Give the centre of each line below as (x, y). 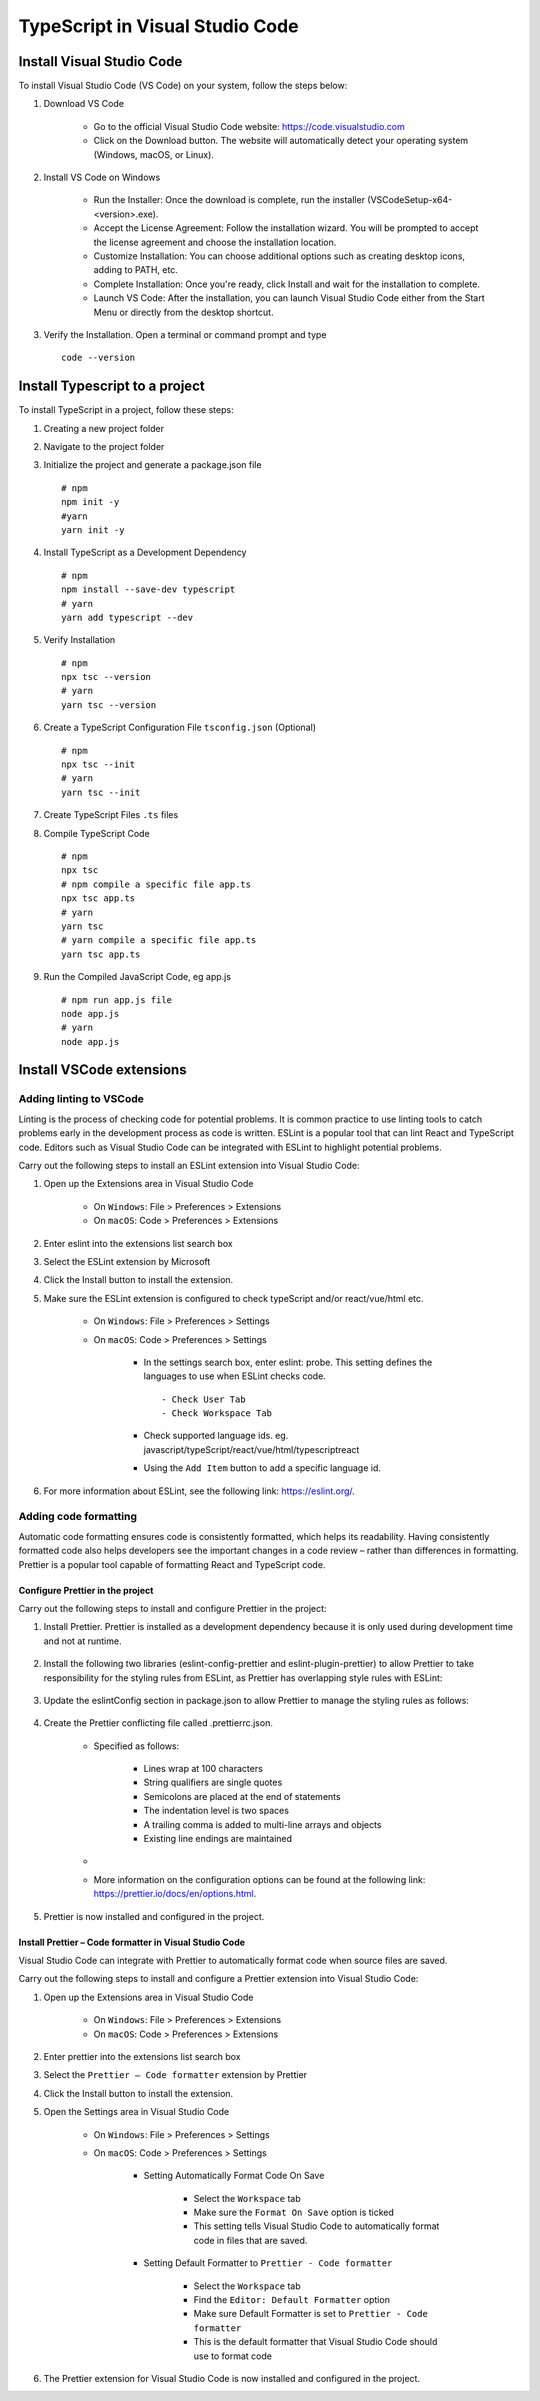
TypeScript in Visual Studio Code (158, 26)
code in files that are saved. (250, 2240)
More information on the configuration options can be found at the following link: (259, 1879)
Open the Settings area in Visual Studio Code (136, 2112)
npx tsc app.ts (98, 898)
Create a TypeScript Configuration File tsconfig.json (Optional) (180, 727)
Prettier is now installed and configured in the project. (154, 1916)
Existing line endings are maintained (218, 1839)
